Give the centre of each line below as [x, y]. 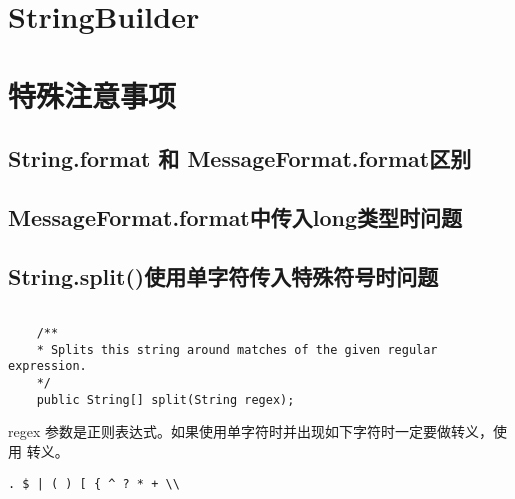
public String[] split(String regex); [165, 399]
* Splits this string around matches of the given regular [237, 349]
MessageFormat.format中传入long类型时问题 [235, 216]
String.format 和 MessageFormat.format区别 [240, 158]
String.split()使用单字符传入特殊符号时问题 [223, 275]
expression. [47, 366]
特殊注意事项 [92, 94]
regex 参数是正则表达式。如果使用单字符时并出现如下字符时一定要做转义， [250, 431]
